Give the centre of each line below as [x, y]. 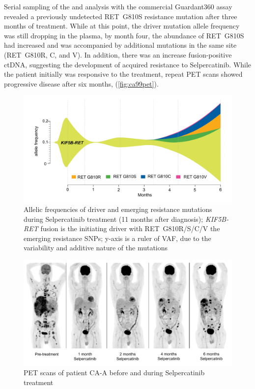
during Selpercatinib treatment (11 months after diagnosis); [113, 219]
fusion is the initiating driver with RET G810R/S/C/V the [130, 228]
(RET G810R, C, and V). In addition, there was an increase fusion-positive [118, 54]
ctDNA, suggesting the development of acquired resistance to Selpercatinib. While [128, 64]
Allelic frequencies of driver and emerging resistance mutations [118, 209]
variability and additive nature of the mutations [96, 248]
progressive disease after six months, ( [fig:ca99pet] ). [81, 83]
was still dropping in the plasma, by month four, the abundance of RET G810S [124, 35]
